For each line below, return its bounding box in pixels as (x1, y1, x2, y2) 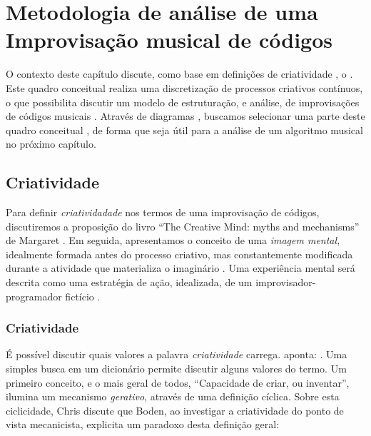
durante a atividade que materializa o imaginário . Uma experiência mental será (6, 260, 355, 275)
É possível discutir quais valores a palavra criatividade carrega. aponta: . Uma (6, 347, 347, 362)
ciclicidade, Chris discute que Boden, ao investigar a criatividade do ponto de (6, 402, 344, 417)
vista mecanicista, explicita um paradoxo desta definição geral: (6, 417, 279, 432)
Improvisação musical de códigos (6, 25, 332, 54)
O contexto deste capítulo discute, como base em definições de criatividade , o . (6, 66, 353, 81)
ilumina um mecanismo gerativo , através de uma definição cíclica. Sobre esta (6, 389, 340, 404)
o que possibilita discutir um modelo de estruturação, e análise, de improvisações (6, 94, 360, 109)
